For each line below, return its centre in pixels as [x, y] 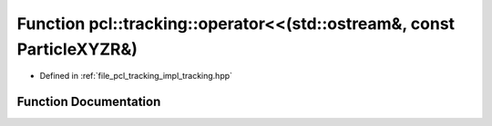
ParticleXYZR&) [77, 49]
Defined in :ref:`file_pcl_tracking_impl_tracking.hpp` [136, 76]
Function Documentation [89, 102]
